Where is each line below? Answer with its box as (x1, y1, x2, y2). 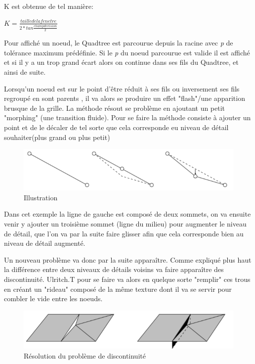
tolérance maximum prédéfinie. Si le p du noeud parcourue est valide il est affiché (4, 47, 250, 57)
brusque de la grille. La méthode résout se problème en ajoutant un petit (4, 102, 225, 113)
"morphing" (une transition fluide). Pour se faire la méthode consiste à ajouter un (4, 112, 251, 123)
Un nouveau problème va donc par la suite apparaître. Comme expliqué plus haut (4, 254, 252, 265)
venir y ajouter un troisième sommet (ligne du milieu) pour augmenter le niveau (4, 218, 247, 228)
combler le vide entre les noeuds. (4, 293, 103, 304)
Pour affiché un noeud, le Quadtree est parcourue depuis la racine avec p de (4, 38, 233, 48)
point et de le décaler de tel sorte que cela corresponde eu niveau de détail (4, 122, 229, 133)
